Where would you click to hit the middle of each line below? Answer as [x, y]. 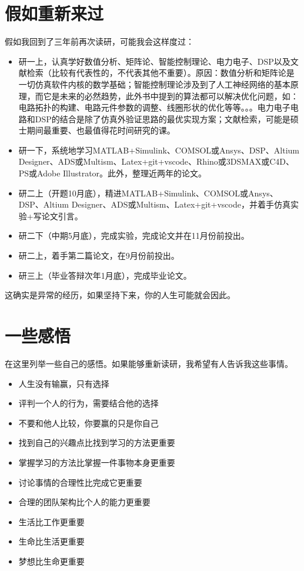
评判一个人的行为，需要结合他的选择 [88, 403]
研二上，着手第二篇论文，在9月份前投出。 [99, 256]
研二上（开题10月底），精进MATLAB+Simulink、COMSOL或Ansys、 [148, 193]
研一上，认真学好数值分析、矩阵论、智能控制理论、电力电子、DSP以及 [154, 61]
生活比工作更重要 [51, 521]
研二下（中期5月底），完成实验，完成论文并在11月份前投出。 [134, 236]
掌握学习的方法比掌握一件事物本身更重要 [97, 462]
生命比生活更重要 [51, 541]
